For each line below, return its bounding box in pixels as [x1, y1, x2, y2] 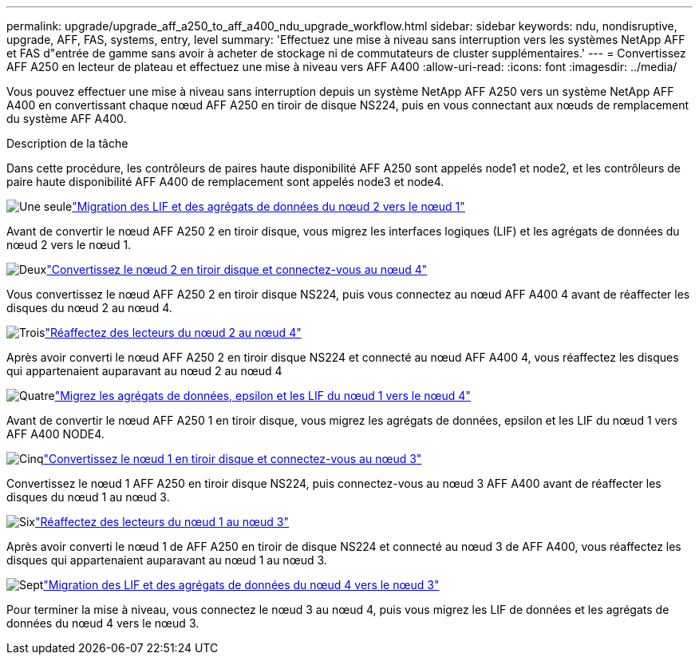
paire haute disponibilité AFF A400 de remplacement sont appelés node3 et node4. [6, 175, 444, 188]
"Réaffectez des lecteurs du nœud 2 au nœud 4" [45, 326, 302, 339]
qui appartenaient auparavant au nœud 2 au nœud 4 [6, 364, 282, 378]
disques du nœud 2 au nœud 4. [6, 301, 172, 315]
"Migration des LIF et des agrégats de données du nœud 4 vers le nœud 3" [43, 578, 440, 592]
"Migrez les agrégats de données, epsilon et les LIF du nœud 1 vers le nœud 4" [54, 389, 471, 402]
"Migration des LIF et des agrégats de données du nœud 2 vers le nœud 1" [72, 200, 465, 213]
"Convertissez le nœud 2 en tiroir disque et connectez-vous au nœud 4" [46, 263, 428, 276]
